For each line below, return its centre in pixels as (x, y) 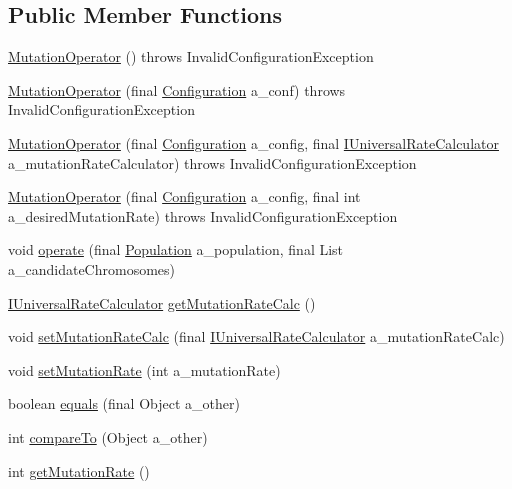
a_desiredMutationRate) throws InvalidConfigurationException (203, 215)
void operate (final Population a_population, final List (176, 249)
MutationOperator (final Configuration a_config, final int (184, 196)
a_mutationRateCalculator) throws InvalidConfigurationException (212, 162)
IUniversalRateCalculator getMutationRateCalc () (162, 302)
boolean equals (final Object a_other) (124, 403)
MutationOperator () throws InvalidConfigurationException (191, 56)
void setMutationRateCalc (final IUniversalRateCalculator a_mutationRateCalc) (256, 336)
